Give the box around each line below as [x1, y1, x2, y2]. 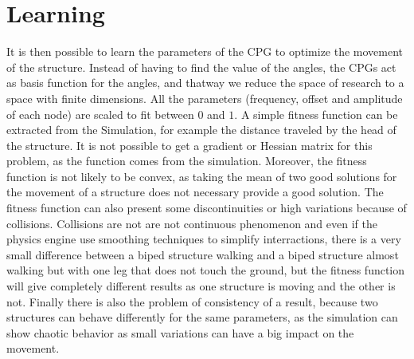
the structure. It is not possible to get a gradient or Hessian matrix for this [6, 136, 373, 153]
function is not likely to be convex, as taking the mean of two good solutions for [6, 168, 397, 184]
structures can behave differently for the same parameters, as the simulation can [6, 309, 398, 325]
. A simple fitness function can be [234, 105, 398, 122]
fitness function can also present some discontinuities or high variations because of [6, 199, 407, 216]
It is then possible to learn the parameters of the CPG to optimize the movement [6, 43, 404, 60]
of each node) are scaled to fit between [6, 105, 194, 122]
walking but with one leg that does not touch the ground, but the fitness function [6, 262, 405, 278]
